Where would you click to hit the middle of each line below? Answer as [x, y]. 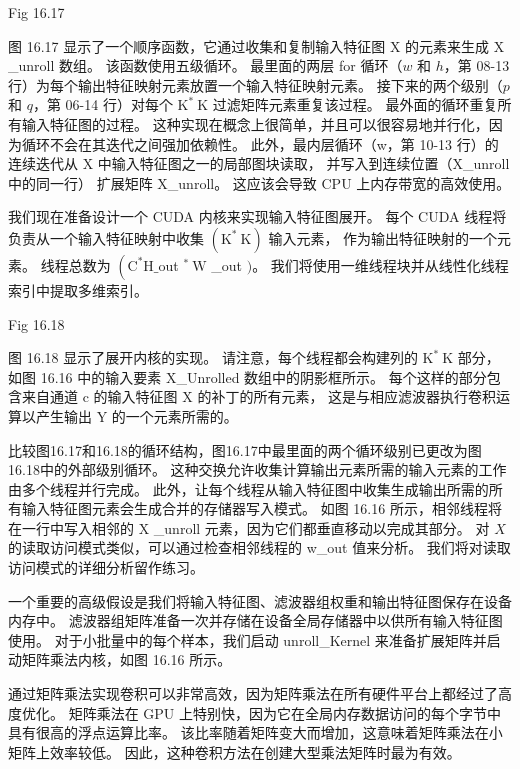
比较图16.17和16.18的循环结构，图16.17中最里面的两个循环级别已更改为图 [245, 449]
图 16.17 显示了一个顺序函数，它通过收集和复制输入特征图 [197, 45]
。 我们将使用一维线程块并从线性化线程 [380, 264]
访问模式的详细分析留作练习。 [106, 567]
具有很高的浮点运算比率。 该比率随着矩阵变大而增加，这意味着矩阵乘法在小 [255, 732]
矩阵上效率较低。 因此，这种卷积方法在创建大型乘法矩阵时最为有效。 [234, 751]
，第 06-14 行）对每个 [102, 104]
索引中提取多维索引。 [78, 289]
